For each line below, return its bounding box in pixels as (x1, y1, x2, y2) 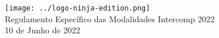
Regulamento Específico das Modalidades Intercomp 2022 (5, 12, 215, 25)
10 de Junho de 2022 (5, 24, 81, 36)
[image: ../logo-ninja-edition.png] (5, 4, 150, 12)
